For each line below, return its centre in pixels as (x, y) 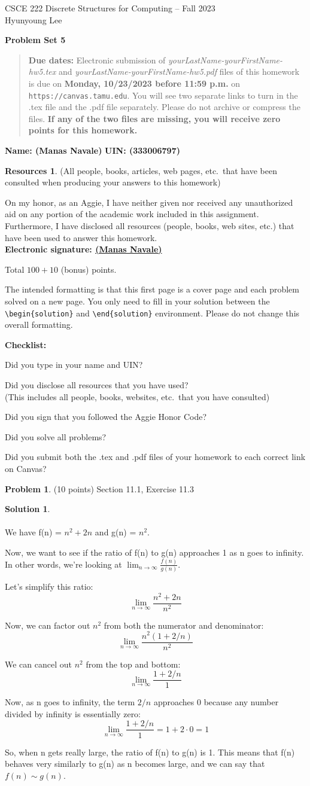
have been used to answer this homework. (81, 237)
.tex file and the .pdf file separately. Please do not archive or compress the (164, 107)
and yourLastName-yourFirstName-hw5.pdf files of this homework (179, 71)
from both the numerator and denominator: (184, 625)
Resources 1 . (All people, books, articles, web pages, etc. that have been (141, 170)
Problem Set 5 (35, 40)
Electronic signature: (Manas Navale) (83, 249)
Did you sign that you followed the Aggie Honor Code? (106, 417)
